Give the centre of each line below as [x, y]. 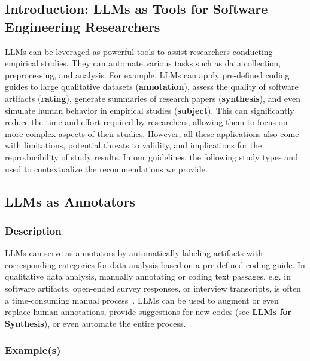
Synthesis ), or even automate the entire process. [95, 323]
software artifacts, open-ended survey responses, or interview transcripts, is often [153, 288]
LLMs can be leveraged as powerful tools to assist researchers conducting [139, 51]
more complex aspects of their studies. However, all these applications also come [152, 133]
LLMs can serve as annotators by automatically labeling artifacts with [134, 253]
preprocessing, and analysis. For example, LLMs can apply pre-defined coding [147, 75]
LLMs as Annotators [70, 201]
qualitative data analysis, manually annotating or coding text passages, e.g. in [148, 276]
